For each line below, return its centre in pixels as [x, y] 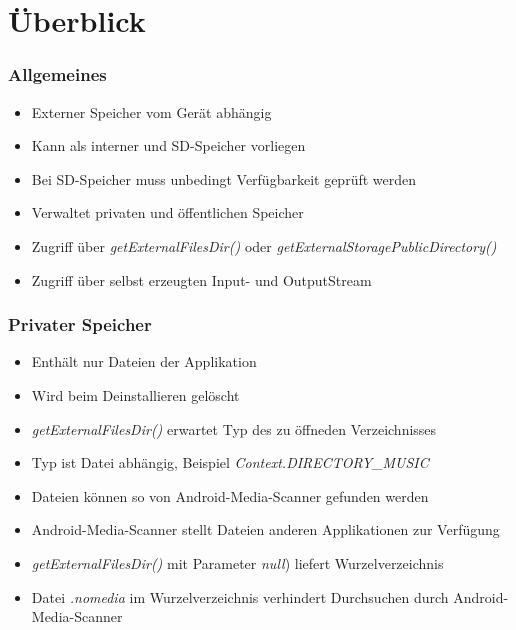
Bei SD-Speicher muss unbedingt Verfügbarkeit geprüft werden [224, 178]
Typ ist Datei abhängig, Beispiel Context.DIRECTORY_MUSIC [230, 462]
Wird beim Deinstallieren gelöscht [135, 394]
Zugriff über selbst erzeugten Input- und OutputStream [201, 279]
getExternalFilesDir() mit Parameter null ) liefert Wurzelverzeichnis [237, 562]
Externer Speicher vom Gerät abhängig [151, 111]
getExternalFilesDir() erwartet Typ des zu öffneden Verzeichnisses [234, 428]
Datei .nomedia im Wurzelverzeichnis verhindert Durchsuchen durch [240, 596]
